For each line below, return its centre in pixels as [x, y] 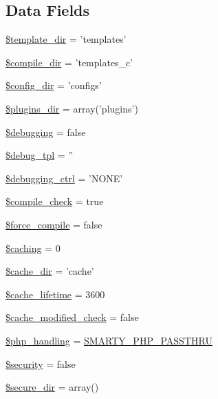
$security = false [41, 363]
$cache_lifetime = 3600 [55, 294]
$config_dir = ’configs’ [54, 85]
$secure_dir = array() [52, 387]
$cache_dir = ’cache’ [50, 271]
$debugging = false [46, 132]
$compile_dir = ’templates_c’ [69, 62]
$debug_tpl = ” [40, 155]
